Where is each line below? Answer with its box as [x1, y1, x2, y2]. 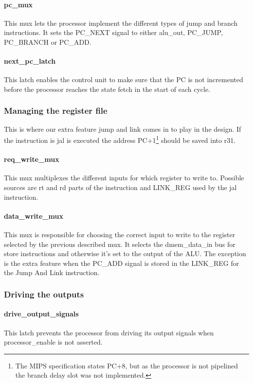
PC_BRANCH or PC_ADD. [4, 36, 91, 47]
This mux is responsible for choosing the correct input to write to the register [4, 229, 235, 239]
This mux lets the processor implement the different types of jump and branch [4, 17, 238, 28]
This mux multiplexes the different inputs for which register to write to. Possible [4, 173, 244, 183]
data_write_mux [4, 210, 63, 221]
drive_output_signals [4, 309, 79, 319]
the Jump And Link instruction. [4, 267, 100, 278]
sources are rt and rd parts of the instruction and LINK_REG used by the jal [4, 182, 237, 192]
